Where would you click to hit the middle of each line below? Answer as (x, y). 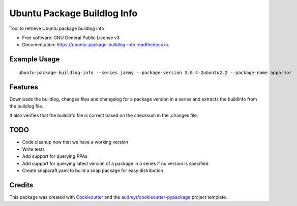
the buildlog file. (26, 106)
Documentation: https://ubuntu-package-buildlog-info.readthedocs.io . (96, 45)
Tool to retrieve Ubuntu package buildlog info (57, 28)
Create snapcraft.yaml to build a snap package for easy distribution (93, 170)
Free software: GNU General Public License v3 (71, 38)
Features (24, 87)
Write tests (34, 149)
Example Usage (35, 59)
